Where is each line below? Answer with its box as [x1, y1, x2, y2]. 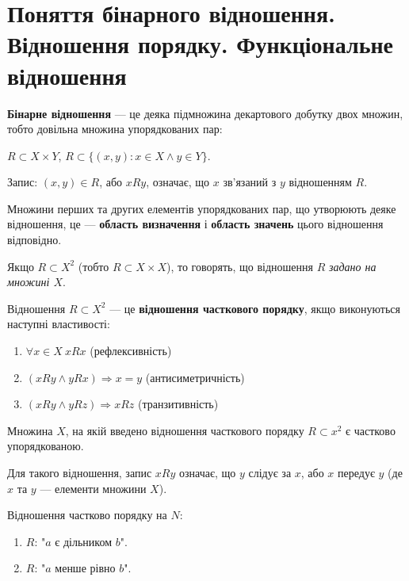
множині [7, 273, 50, 290]
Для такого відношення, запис [7, 464, 152, 480]
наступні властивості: [7, 315, 110, 332]
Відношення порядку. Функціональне [7, 28, 394, 60]
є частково [346, 422, 396, 438]
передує [338, 464, 375, 480]
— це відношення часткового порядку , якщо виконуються [109, 300, 401, 316]
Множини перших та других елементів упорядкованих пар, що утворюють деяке [7, 200, 396, 216]
